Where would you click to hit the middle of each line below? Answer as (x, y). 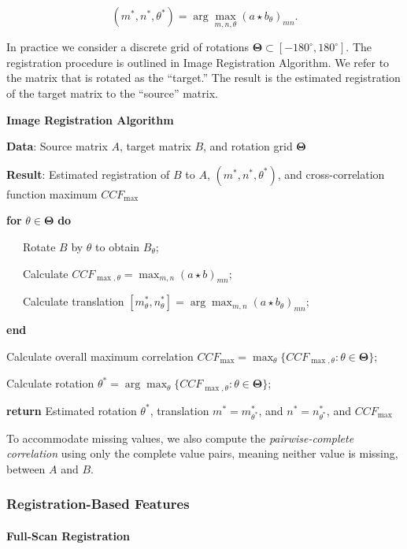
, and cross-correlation (331, 174)
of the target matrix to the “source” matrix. (112, 93)
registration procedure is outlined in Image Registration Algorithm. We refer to (198, 62)
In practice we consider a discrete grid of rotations (128, 47)
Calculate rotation (50, 383)
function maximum (52, 193)
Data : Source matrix (57, 146)
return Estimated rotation (72, 410)
